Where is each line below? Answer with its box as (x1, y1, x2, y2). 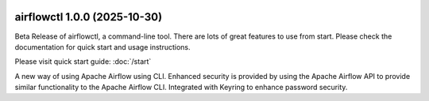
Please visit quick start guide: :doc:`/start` (14, 57, 152, 66)
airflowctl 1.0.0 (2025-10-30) (14, 10, 163, 24)
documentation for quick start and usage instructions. (14, 42, 191, 51)
